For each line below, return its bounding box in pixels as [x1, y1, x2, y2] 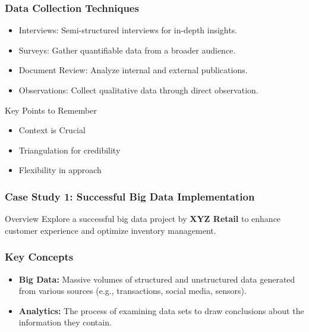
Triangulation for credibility [18, 143, 121, 156]
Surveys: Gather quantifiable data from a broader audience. [18, 43, 236, 56]
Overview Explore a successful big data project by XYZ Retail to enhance [5, 212, 281, 225]
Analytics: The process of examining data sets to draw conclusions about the [18, 304, 304, 317]
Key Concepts [5, 249, 74, 264]
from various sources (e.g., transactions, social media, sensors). [18, 284, 247, 297]
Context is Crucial [18, 124, 86, 136]
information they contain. [18, 316, 112, 328]
